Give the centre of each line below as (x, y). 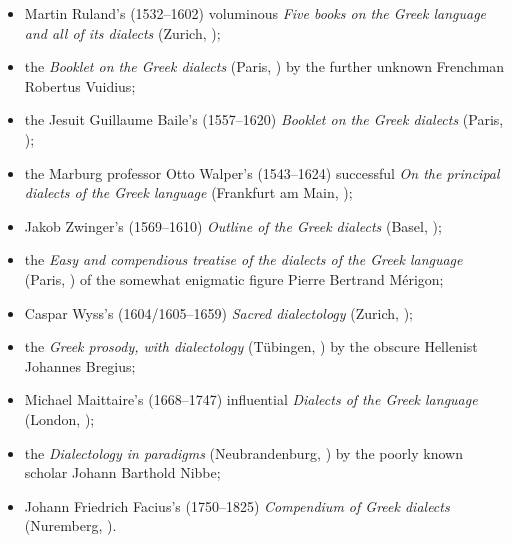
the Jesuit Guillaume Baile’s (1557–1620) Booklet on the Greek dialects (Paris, (264, 119)
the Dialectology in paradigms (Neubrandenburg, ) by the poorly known (243, 452)
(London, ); (59, 418)
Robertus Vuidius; (80, 85)
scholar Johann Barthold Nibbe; (122, 472)
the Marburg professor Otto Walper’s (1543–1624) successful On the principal (262, 172)
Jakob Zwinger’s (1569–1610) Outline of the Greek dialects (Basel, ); (233, 225)
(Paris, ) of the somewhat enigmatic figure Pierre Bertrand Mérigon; (234, 278)
